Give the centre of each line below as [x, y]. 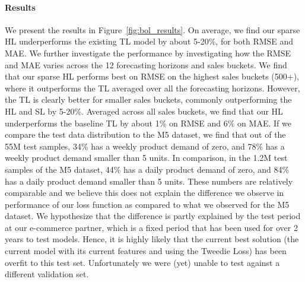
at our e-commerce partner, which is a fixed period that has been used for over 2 [151, 227]
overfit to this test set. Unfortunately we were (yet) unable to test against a [142, 262]
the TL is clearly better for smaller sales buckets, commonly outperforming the [148, 99]
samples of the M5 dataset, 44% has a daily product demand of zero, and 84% [147, 169]
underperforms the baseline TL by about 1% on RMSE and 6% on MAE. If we [148, 123]
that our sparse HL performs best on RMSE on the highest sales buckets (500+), [152, 76]
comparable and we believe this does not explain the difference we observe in [144, 193]
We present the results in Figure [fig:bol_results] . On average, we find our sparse [152, 29]
